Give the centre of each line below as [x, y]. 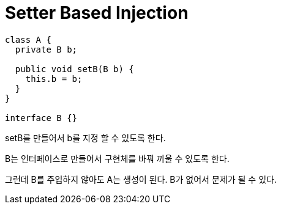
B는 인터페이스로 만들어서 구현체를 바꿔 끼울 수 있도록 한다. [117, 158]
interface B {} [41, 118]
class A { [28, 39]
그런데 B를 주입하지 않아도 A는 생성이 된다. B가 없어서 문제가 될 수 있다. [141, 179]
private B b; [46, 49]
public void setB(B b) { [74, 69]
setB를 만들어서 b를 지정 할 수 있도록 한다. [85, 137]
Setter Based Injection [97, 13]
